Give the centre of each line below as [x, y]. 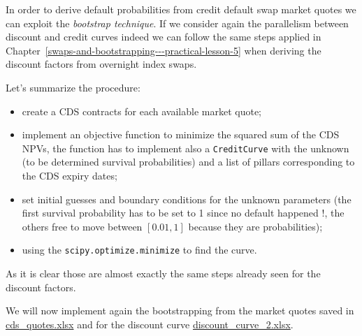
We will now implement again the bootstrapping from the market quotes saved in [180, 311]
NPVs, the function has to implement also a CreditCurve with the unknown [186, 148]
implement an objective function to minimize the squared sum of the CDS [181, 134]
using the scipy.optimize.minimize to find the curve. [139, 250]
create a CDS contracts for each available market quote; [142, 111]
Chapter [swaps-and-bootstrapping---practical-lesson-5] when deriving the [164, 50]
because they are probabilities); [255, 226]
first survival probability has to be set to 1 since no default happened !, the [183, 213]
